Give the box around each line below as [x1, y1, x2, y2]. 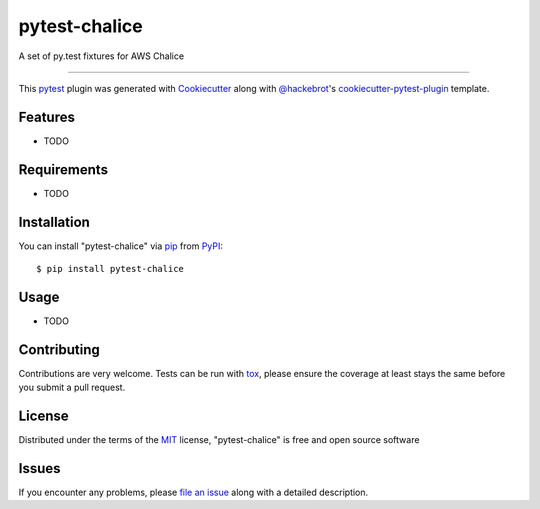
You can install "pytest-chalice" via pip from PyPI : [18, 240, 224, 252]
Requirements [18, 161, 109, 178]
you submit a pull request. [18, 381, 126, 394]
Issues [18, 460, 61, 477]
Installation [18, 213, 90, 230]
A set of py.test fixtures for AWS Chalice [18, 50, 185, 62]
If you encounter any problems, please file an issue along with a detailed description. [18, 486, 369, 499]
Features [18, 108, 75, 125]
